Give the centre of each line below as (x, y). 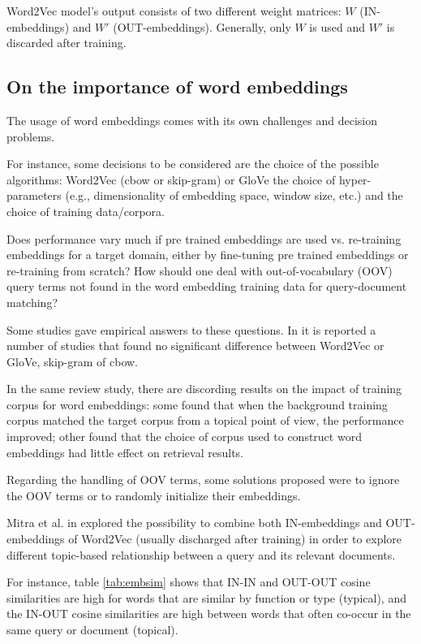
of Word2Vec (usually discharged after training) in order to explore (235, 539)
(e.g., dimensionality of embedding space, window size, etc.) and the (234, 195)
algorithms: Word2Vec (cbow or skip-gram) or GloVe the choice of (171, 179)
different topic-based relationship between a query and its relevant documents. (201, 554)
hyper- (355, 179)
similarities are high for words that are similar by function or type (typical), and (206, 597)
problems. (31, 136)
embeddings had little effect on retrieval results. (125, 452)
